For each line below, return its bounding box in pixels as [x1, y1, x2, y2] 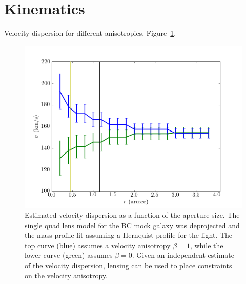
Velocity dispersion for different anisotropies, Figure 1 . [4, 28, 176, 38]
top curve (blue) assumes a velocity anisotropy [25, 239, 171, 250]
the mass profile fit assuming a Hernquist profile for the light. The [25, 230, 232, 241]
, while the [190, 239, 223, 250]
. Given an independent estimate [132, 250, 234, 260]
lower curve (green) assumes [25, 250, 113, 260]
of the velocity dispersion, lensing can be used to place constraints [25, 259, 232, 270]
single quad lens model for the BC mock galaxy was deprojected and [25, 220, 240, 230]
